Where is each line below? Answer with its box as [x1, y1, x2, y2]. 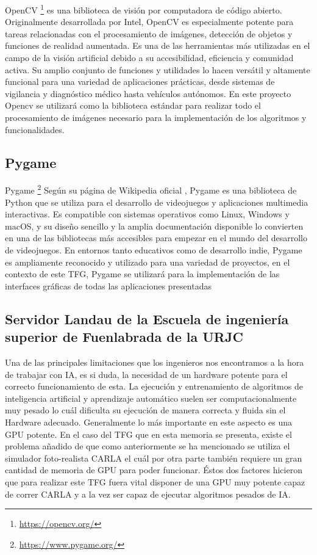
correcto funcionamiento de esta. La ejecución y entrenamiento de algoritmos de [5, 380, 303, 393]
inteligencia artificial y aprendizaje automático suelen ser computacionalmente [5, 391, 297, 404]
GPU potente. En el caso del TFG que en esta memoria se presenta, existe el [5, 427, 292, 440]
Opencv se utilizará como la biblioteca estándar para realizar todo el [5, 99, 261, 112]
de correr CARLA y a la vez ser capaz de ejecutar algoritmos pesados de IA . [5, 487, 291, 500]
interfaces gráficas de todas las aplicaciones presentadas [5, 279, 212, 292]
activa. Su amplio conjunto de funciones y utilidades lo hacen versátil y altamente [5, 63, 310, 76]
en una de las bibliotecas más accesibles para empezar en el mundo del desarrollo [5, 231, 308, 244]
